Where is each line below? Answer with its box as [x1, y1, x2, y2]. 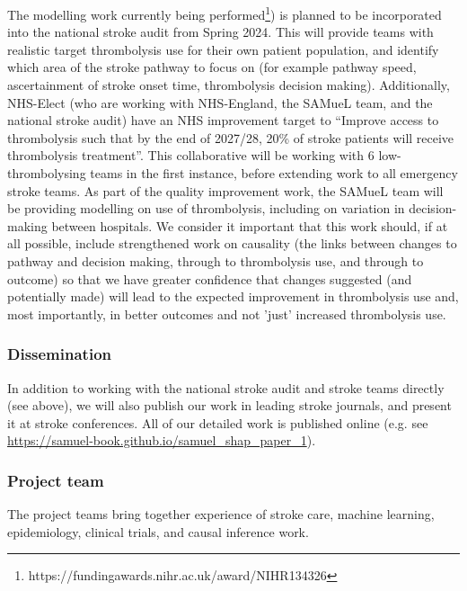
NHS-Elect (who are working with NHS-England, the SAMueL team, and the [7, 93, 433, 112]
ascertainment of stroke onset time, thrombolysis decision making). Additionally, [7, 76, 450, 94]
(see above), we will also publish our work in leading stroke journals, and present [7, 396, 452, 415]
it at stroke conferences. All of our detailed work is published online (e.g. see [7, 413, 428, 432]
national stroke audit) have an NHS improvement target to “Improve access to [7, 111, 439, 130]
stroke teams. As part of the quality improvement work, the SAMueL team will [7, 181, 444, 200]
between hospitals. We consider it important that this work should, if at [51, 216, 448, 235]
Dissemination [7, 343, 112, 365]
